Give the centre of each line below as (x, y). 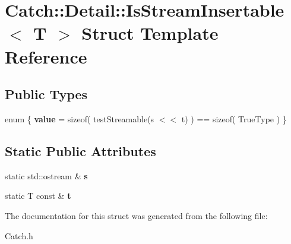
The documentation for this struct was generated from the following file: (136, 215)
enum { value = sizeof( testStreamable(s (80, 118)
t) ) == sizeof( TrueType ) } (234, 118)
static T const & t (38, 196)
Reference (46, 56)
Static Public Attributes (80, 150)
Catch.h (19, 235)
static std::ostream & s (46, 175)
